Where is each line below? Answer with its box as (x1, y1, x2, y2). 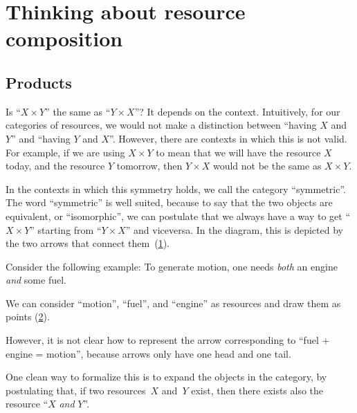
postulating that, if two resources (6, 383, 146, 397)
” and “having (11, 131, 71, 145)
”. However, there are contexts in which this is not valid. (109, 131, 347, 145)
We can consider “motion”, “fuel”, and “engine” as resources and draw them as (6, 295, 341, 310)
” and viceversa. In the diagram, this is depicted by (125, 222, 343, 237)
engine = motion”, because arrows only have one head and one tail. (6, 346, 291, 360)
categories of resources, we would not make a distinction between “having (6, 118, 317, 132)
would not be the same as (212, 158, 322, 173)
